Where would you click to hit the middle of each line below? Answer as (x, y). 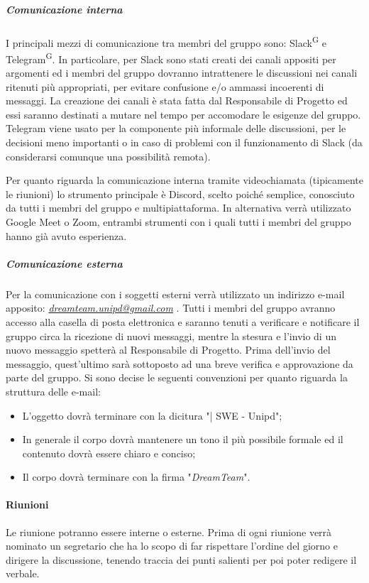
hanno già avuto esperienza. (66, 235)
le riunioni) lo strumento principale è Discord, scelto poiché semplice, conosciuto (180, 194)
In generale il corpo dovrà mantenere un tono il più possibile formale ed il (183, 439)
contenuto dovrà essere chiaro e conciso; (109, 453)
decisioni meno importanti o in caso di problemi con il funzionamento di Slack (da (184, 142)
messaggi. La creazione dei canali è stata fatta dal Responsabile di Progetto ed (177, 100)
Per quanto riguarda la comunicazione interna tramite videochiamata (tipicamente (185, 180)
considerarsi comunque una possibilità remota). (108, 156)
